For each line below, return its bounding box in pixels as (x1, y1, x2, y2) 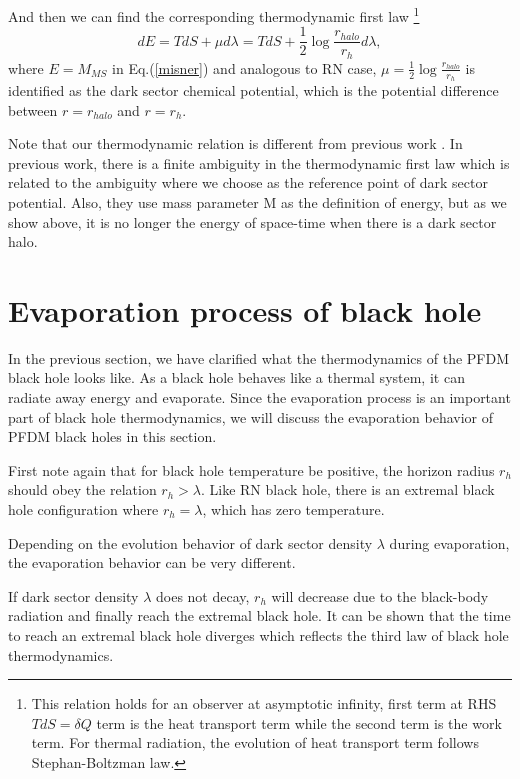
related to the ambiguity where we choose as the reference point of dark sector (8, 172, 488, 193)
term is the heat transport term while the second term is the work (96, 712, 502, 733)
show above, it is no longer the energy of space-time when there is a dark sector (8, 211, 497, 232)
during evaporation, (389, 532, 510, 553)
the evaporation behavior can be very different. (8, 552, 296, 573)
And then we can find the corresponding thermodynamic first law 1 (8, 3, 420, 26)
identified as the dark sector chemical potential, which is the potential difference (8, 80, 499, 100)
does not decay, (156, 585, 250, 606)
